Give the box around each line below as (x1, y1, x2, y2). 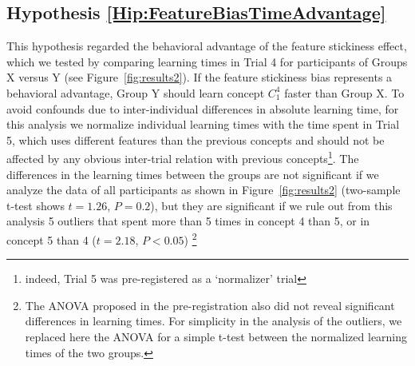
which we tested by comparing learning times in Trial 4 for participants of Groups (6, 53, 408, 70)
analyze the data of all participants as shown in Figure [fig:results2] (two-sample (6, 181, 401, 198)
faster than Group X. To (284, 84, 405, 101)
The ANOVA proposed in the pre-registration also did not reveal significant (25, 296, 395, 313)
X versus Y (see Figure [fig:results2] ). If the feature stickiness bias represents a (6, 69, 393, 86)
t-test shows (6, 197, 65, 213)
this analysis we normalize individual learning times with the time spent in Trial (6, 116, 400, 133)
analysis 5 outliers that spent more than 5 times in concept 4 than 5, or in (6, 213, 370, 229)
